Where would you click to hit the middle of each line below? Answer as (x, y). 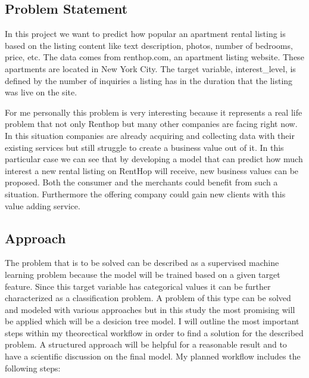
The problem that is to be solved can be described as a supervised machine (142, 263)
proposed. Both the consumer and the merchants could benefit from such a (141, 182)
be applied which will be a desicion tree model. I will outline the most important (152, 321)
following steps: (33, 368)
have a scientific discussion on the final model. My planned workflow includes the (153, 356)
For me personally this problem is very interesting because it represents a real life (154, 112)
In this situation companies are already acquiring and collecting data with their (150, 135)
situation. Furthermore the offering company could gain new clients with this (145, 193)
